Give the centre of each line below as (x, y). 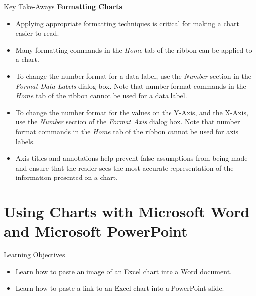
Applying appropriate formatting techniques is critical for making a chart (128, 23)
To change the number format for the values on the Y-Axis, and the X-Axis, (132, 112)
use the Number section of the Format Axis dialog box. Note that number (128, 122)
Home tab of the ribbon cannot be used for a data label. (101, 95)
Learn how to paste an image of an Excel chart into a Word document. (124, 271)
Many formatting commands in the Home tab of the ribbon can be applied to (134, 49)
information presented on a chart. (67, 177)
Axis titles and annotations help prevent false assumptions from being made (131, 158)
